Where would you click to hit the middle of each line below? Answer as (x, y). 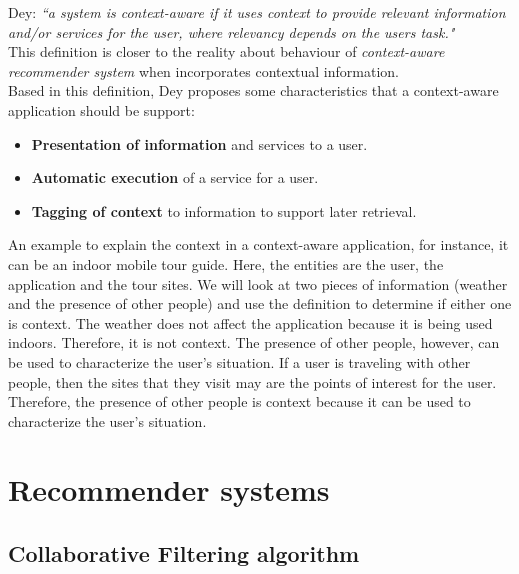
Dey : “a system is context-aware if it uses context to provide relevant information (257, 12)
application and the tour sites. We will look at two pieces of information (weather (258, 283)
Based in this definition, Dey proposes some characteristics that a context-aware (253, 90)
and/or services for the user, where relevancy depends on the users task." (231, 31)
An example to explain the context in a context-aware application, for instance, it (258, 244)
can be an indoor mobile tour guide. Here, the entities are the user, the (226, 263)
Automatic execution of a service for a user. (175, 177)
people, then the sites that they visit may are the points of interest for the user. (252, 381)
